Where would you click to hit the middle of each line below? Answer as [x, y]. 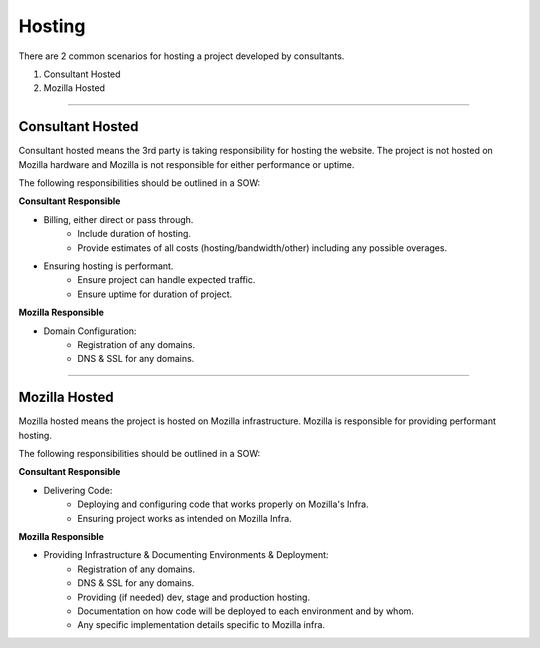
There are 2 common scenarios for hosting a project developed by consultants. [181, 56]
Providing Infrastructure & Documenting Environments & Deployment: [186, 555]
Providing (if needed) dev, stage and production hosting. [193, 597]
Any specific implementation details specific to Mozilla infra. [201, 625]
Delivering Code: [78, 490]
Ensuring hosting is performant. [108, 266]
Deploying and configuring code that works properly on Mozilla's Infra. [223, 504]
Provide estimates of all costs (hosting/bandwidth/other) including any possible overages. [262, 247]
